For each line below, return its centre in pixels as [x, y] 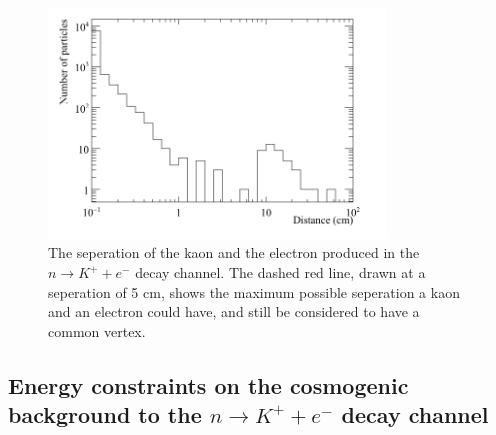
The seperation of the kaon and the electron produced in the [234, 252]
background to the [105, 414]
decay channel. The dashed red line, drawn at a [280, 272]
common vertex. [97, 330]
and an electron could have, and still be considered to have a [234, 311]
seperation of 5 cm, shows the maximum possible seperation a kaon [254, 291]
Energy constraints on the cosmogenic [208, 384]
